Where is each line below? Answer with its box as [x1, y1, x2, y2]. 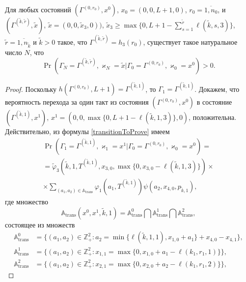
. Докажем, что [194, 84, 240, 94]
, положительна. [189, 112, 237, 122]
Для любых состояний [5, 4, 71, 14]
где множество [5, 197, 48, 207]
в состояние [196, 97, 232, 107]
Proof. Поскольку [5, 84, 57, 94]
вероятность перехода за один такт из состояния [5, 97, 149, 107]
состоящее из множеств [5, 219, 75, 229]
